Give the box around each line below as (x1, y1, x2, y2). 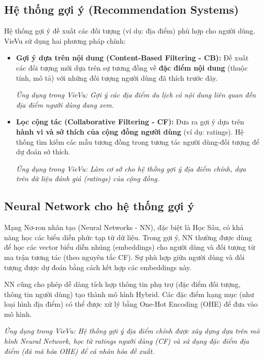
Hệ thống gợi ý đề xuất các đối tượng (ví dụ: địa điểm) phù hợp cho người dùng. (4, 25, 255, 36)
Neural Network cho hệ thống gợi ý (4, 198, 194, 214)
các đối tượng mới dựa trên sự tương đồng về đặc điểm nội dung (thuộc (16, 62, 248, 73)
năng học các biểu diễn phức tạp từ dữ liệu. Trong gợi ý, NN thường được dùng (4, 232, 252, 242)
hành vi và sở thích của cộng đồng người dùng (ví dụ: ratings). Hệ (16, 126, 244, 137)
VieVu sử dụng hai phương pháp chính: (4, 35, 126, 46)
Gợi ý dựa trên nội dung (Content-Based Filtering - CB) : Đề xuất (16, 52, 249, 63)
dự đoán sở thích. (16, 146, 71, 157)
